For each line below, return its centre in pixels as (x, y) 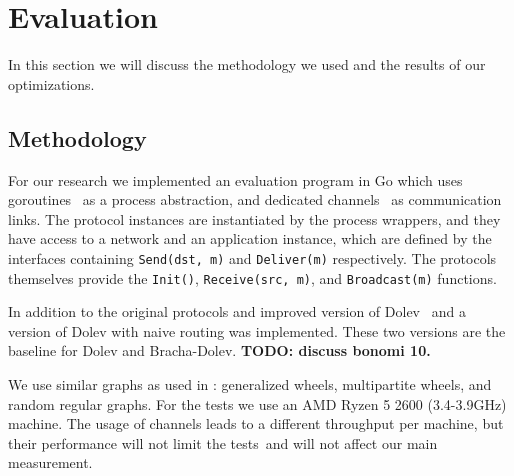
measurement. (50, 462)
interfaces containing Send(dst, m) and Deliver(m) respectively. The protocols (252, 257)
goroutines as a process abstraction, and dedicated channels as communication (255, 199)
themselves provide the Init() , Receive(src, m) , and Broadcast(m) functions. (252, 277)
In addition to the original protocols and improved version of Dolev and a (237, 311)
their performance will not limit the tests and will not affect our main (223, 442)
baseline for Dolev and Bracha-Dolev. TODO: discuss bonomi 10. (219, 350)
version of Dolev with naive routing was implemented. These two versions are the (257, 330)
